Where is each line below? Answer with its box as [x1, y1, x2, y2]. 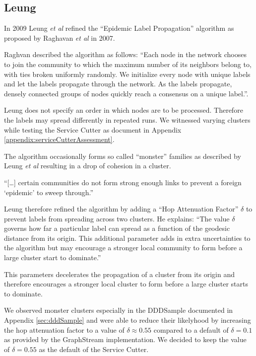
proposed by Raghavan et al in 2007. [4, 32, 115, 43]
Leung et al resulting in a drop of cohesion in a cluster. [4, 160, 171, 171]
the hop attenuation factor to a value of [4, 324, 125, 335]
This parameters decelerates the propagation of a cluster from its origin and [4, 269, 235, 279]
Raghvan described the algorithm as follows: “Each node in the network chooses [4, 49, 247, 60]
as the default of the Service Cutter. [39, 344, 149, 354]
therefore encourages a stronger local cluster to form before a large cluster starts [4, 279, 249, 289]
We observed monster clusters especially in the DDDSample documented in [4, 305, 233, 315]
